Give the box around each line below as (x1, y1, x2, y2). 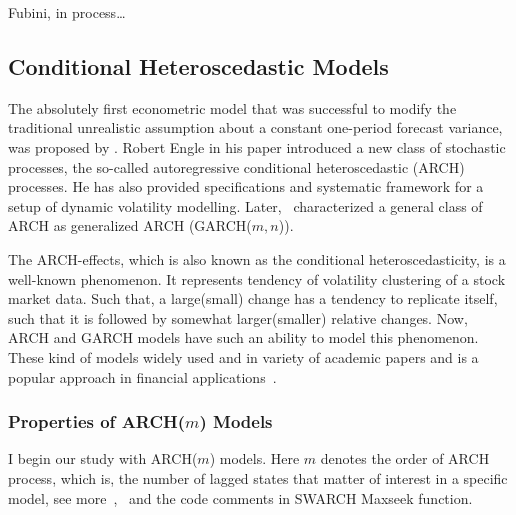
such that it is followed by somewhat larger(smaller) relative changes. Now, (8, 307, 468, 328)
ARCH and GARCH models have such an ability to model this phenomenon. (8, 327, 479, 348)
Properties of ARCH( (8, 409, 186, 434)
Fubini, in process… (8, 2, 126, 22)
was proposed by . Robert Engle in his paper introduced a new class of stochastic (8, 136, 506, 157)
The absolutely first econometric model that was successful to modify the (8, 97, 457, 118)
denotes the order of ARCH (320, 448, 490, 469)
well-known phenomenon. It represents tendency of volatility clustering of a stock (8, 268, 506, 289)
